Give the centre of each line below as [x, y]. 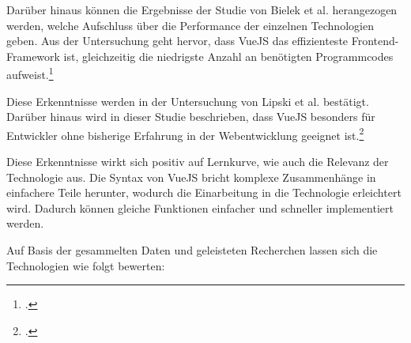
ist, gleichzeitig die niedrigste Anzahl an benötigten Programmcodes [228, 56]
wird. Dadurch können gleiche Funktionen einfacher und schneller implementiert [200, 207]
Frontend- [375, 41]
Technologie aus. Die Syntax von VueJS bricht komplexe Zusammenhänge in [191, 177]
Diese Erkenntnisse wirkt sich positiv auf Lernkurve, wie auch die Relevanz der [198, 162]
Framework [33, 56]
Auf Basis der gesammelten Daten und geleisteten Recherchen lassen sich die [192, 250]
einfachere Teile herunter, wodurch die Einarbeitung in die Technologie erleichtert [204, 192]
